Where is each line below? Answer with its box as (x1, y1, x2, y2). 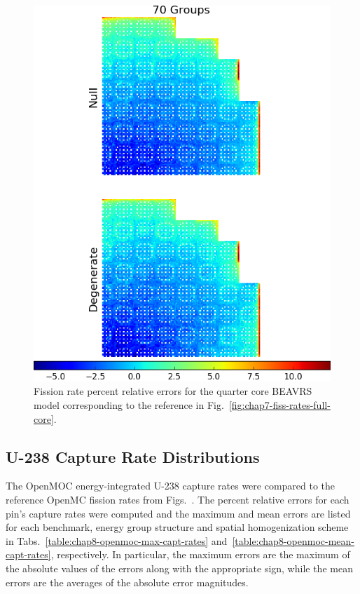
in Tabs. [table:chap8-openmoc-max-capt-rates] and (6, 533, 228, 548)
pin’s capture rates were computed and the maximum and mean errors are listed (6, 506, 351, 520)
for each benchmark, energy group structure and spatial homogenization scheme (6, 520, 349, 534)
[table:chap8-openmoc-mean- (232, 533, 354, 548)
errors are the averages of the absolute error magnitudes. (6, 574, 249, 589)
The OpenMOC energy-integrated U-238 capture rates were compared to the (6, 478, 335, 493)
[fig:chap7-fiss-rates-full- (228, 398, 331, 412)
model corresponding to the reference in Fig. (34, 398, 224, 412)
